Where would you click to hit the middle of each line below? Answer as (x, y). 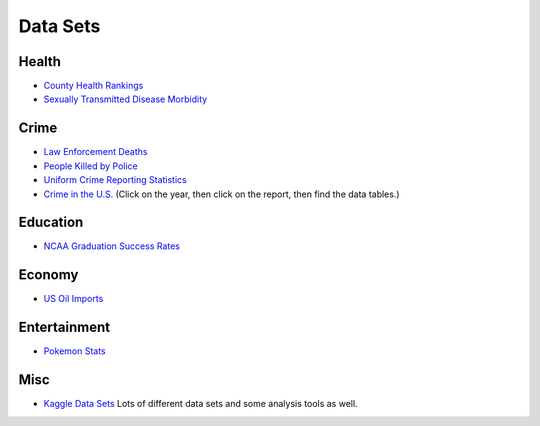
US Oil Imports (73, 299)
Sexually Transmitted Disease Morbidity (125, 99)
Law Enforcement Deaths (95, 152)
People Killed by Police (91, 166)
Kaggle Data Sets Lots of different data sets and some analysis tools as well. (201, 404)
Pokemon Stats (74, 351)
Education (51, 222)
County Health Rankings (93, 86)
